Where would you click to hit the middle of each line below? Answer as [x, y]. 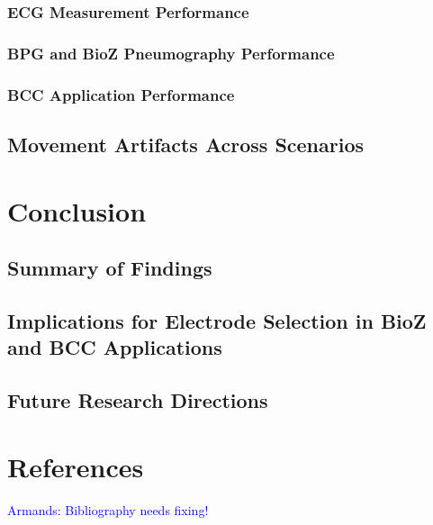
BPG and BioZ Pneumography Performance [171, 53]
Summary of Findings [110, 268]
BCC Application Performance [121, 94]
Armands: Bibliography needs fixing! [108, 509]
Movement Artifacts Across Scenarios [186, 144]
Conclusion [77, 210]
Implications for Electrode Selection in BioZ [217, 320]
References [76, 466]
